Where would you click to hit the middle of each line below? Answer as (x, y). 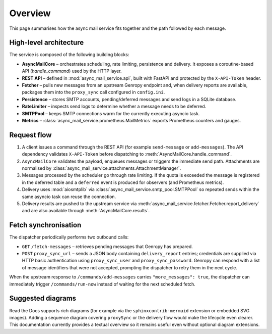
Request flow (30, 135)
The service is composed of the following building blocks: (69, 55)
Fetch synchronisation (45, 225)
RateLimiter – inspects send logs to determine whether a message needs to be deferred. (114, 107)
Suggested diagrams (43, 298)
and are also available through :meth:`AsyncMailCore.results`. (86, 211)
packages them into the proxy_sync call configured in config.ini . (93, 92)
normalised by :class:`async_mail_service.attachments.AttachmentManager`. (101, 168)
